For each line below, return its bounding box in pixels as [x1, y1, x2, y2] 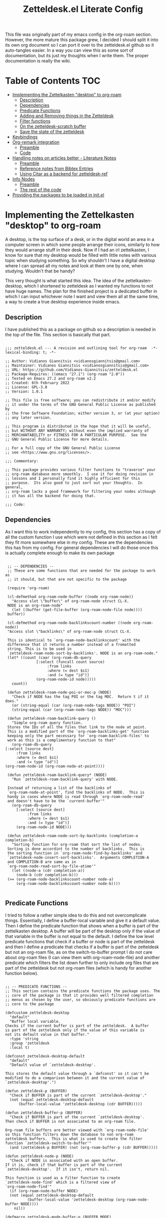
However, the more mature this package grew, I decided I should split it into [5, 37, 159, 43]
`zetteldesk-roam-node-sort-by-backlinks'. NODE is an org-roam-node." [7, 651, 158, 656]
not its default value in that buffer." [5, 1032, 90, 1037]
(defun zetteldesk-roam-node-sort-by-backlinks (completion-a [7, 833, 138, 838]
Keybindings [12, 134, 38, 140]
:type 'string [9, 1036, 39, 1041]
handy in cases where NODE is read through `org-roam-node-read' [7, 794, 145, 799]
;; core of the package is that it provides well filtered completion [5, 992, 154, 998]
